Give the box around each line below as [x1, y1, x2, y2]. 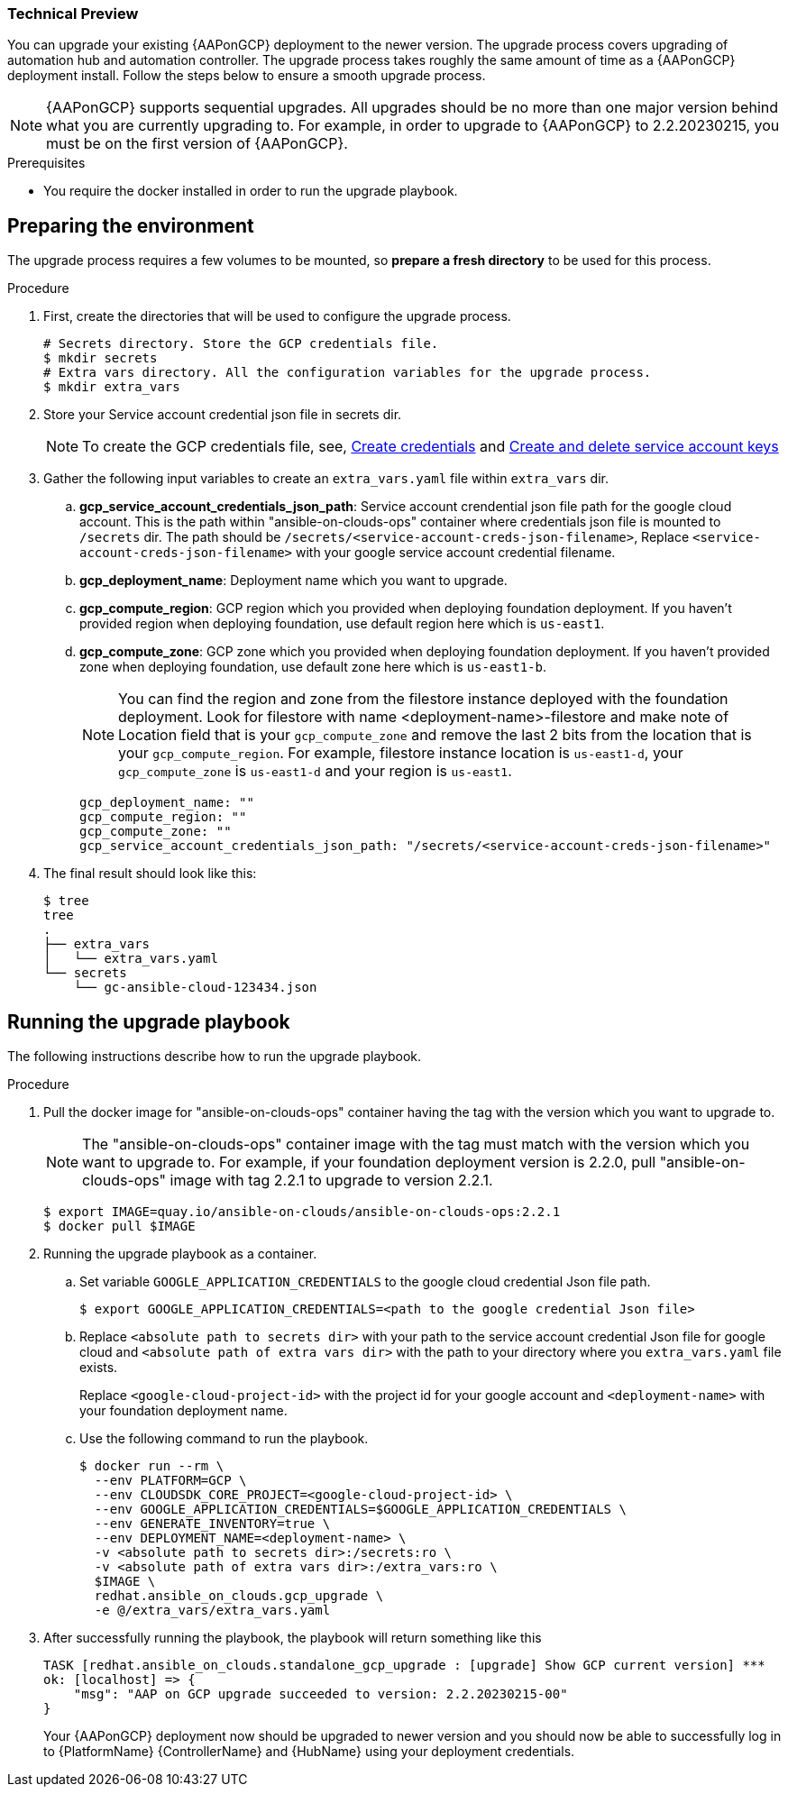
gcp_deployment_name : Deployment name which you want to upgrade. [79, 572, 508, 589]
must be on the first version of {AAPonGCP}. [46, 134, 348, 153]
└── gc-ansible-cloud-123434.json [73, 980, 317, 995]
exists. [79, 1359, 118, 1376]
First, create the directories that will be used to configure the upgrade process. [43, 308, 511, 325]
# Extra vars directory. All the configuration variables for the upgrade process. [43, 365, 652, 380]
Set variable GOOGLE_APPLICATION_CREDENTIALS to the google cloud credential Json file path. [79, 1274, 651, 1290]
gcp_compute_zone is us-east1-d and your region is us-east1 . [118, 762, 512, 781]
